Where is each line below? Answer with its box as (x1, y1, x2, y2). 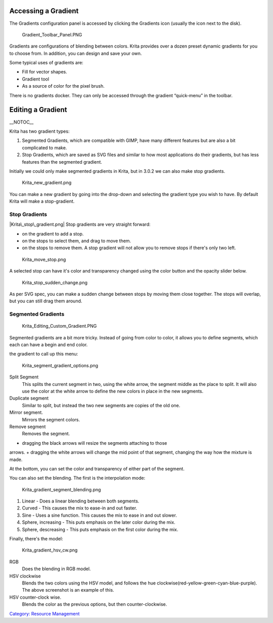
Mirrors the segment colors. (22, 416, 80, 422)
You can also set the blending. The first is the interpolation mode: (9, 475, 146, 481)
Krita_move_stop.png (22, 256, 66, 262)
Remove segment (9, 423, 46, 430)
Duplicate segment (9, 395, 49, 401)
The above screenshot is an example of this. (22, 587, 114, 593)
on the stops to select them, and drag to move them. (22, 238, 131, 244)
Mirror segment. (9, 409, 43, 415)
